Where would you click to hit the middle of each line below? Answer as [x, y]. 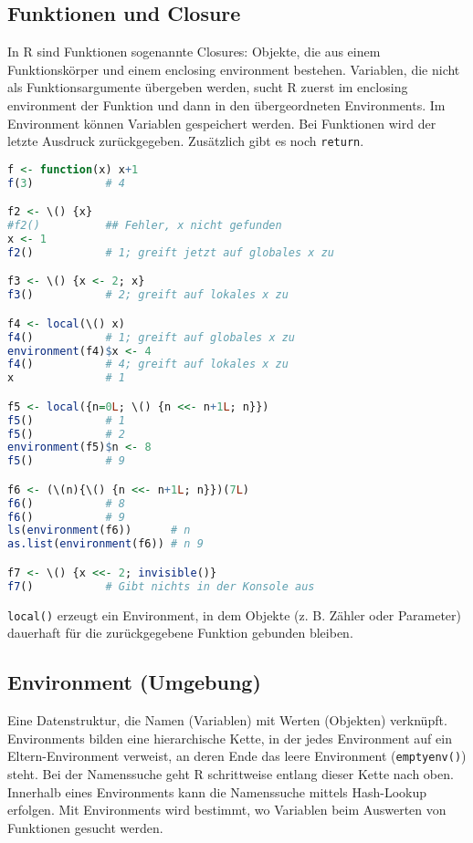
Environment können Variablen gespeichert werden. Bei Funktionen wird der [222, 123]
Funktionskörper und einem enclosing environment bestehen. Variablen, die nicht [234, 69]
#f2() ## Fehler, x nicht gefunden [145, 226]
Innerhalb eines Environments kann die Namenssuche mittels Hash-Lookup [217, 791]
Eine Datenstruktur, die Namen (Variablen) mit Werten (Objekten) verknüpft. [227, 720]
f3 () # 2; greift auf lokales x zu [148, 295]
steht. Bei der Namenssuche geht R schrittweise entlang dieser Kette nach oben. [231, 773]
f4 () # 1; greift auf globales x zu [152, 337]
